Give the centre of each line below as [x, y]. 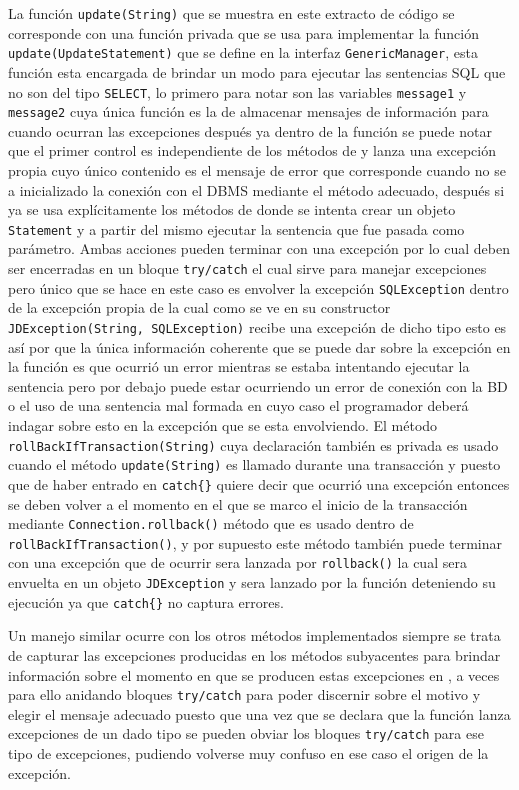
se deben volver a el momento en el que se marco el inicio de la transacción [238, 503]
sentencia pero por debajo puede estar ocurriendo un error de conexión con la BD [258, 385]
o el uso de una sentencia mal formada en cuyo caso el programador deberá [238, 405]
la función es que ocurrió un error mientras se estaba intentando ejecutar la [239, 366]
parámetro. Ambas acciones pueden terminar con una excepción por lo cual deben [259, 248]
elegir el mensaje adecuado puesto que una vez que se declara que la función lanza [259, 713]
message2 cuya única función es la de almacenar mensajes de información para [248, 111]
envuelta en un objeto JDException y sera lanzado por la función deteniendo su [252, 582]
